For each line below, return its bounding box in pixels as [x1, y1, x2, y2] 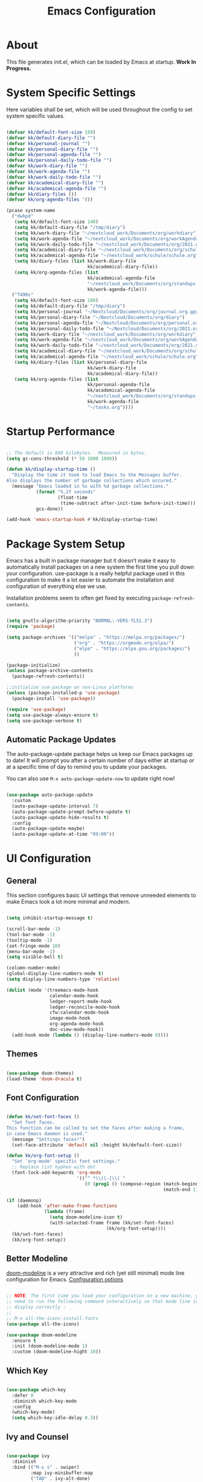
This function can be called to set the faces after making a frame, [6, 1125, 185, 1131]
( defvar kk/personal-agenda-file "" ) [6, 152, 101, 158]
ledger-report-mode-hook [49, 998, 112, 1005]
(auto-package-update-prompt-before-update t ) [11, 809, 131, 815]
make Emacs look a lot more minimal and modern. [6, 898, 130, 905]
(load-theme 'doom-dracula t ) [6, 1076, 83, 1082]
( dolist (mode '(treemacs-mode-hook [6, 987, 98, 993]
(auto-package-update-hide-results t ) [11, 814, 110, 820]
